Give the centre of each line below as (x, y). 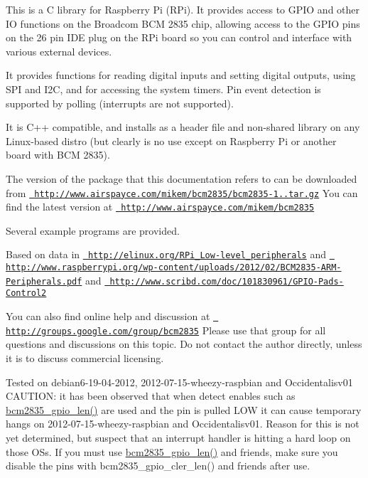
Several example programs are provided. (93, 230)
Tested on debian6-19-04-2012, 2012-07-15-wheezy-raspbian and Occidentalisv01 (179, 382)
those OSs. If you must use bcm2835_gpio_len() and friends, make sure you (172, 451)
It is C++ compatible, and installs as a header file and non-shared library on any (183, 127)
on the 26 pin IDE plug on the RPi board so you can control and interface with (179, 37)
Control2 (26, 293)
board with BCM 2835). (58, 155)
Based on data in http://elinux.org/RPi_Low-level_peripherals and (166, 254)
